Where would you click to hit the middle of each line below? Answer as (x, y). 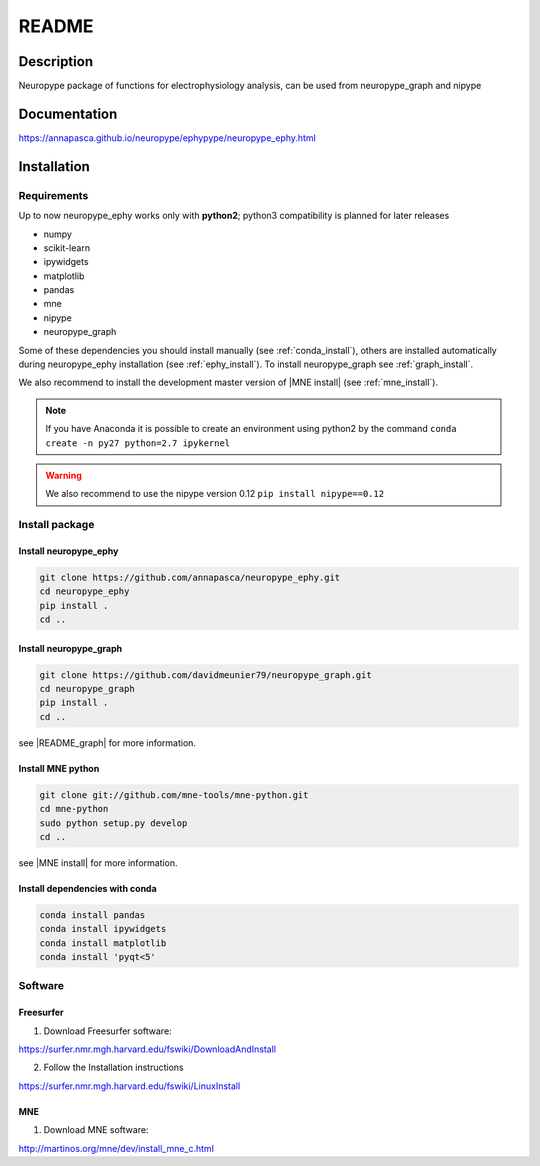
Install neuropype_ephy (68, 551)
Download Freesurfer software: (107, 1031)
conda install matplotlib (103, 943)
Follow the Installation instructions (113, 1067)
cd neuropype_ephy (84, 591)
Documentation (68, 113)
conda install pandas (92, 914)
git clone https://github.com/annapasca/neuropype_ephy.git (190, 577)
